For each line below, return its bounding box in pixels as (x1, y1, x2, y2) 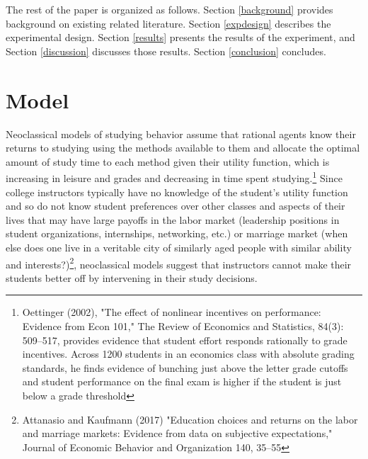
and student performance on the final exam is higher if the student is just (22, 374, 342, 389)
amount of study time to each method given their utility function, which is (6, 154, 330, 169)
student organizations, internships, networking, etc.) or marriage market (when (6, 226, 348, 241)
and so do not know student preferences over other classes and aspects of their (6, 198, 345, 213)
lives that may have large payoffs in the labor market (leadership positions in (6, 212, 340, 227)
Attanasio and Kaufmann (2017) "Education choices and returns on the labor (22, 412, 358, 426)
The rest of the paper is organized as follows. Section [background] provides (6, 2, 333, 16)
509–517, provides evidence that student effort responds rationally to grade (22, 332, 347, 347)
